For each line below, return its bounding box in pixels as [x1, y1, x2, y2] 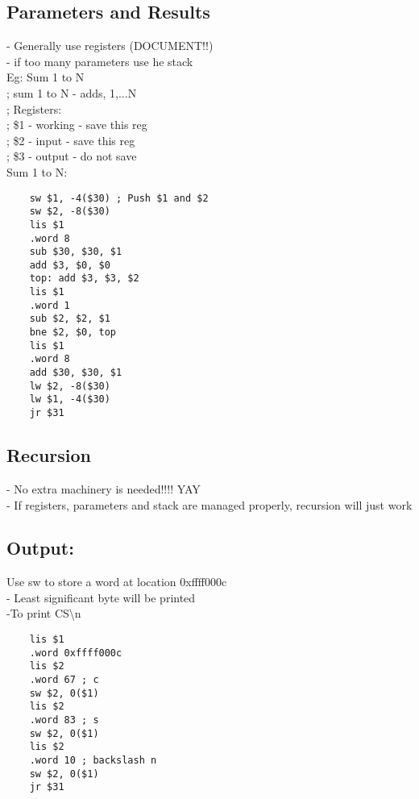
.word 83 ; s [29, 714, 99, 726]
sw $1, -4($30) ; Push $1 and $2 [29, 192, 209, 204]
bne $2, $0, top [29, 327, 117, 339]
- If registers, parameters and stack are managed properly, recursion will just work [6, 496, 413, 513]
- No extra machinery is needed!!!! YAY [6, 480, 201, 497]
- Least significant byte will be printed [6, 589, 196, 605]
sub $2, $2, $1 [29, 313, 110, 325]
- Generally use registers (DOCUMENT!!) [6, 37, 214, 54]
